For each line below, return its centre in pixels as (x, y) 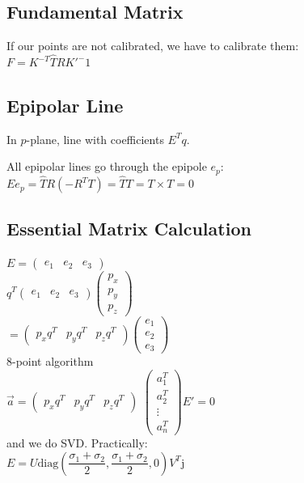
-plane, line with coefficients (95, 139)
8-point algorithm (50, 361)
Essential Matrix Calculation (129, 229)
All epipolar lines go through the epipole (107, 166)
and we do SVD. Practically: (77, 443)
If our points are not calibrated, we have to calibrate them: (153, 46)
